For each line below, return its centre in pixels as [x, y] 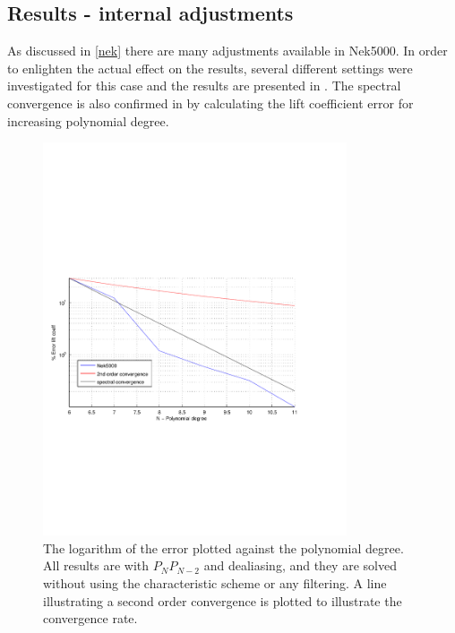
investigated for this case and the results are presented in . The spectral [204, 86]
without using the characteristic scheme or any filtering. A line [215, 583]
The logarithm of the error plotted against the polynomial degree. [223, 547]
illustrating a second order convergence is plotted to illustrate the [223, 600]
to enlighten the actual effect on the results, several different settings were [210, 68]
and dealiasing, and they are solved [300, 565]
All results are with [96, 565]
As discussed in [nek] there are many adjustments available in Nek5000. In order [227, 51]
